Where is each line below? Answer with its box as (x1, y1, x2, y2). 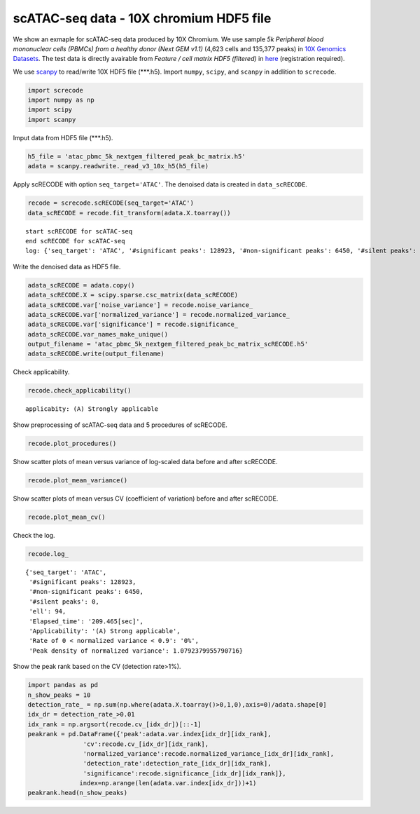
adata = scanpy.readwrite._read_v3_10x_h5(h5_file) (27, 162, 209, 170)
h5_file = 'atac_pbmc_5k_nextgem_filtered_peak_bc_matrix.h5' (27, 152, 246, 161)
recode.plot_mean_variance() (27, 476, 128, 484)
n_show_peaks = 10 (27, 691, 91, 699)
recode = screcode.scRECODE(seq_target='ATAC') (27, 199, 194, 207)
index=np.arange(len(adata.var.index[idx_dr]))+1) (79, 779, 257, 787)
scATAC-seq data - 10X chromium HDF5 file (13, 11, 272, 26)
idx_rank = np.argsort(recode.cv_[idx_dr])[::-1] (27, 720, 202, 728)
